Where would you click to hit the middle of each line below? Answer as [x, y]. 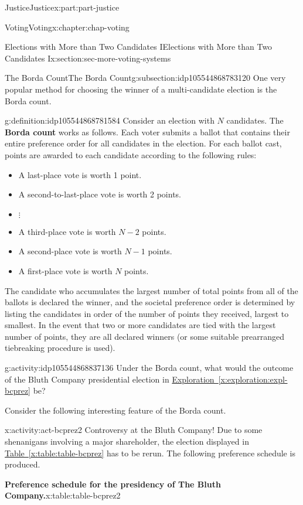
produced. [23, 464]
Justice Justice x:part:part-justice [62, 7]
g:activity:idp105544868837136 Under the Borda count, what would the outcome [149, 368]
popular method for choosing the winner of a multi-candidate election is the [141, 89]
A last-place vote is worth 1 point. [80, 174]
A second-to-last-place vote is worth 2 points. [100, 194]
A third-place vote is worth [67, 231]
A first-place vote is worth [65, 270]
